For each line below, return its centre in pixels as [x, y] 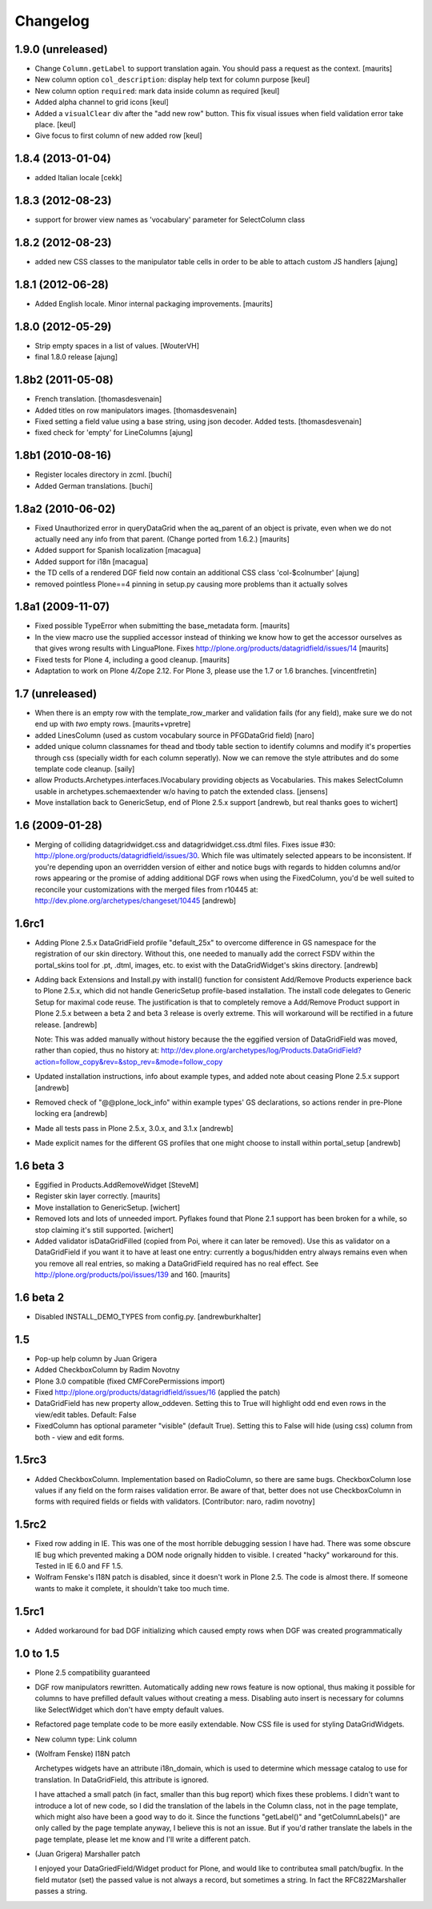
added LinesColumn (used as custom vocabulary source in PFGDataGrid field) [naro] [175, 735]
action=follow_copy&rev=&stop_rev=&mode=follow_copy [129, 1061]
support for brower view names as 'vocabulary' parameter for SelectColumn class [170, 219]
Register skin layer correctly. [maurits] [98, 1196]
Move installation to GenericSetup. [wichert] [107, 1207]
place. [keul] [55, 125]
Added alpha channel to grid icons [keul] [102, 102]
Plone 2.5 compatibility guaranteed [92, 1672]
